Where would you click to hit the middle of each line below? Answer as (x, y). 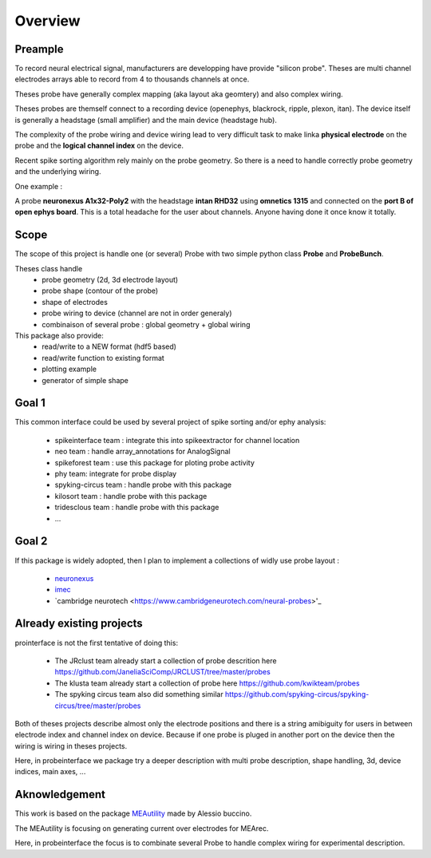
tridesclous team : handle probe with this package (137, 508)
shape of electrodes (75, 302)
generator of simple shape (85, 380)
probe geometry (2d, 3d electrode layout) (110, 280)
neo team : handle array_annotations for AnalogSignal (142, 452)
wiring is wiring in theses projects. (71, 745)
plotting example (69, 369)
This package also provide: (59, 336)
